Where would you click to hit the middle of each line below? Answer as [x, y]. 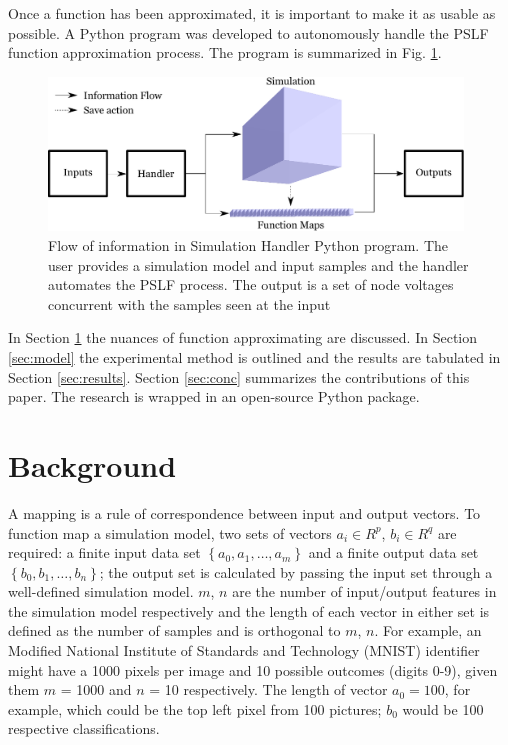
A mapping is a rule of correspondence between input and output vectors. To [244, 512]
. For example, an [428, 630]
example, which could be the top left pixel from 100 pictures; [195, 708]
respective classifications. [84, 728]
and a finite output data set [393, 552]
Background [92, 464]
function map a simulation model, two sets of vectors [170, 532]
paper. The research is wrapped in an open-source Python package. [214, 396]
